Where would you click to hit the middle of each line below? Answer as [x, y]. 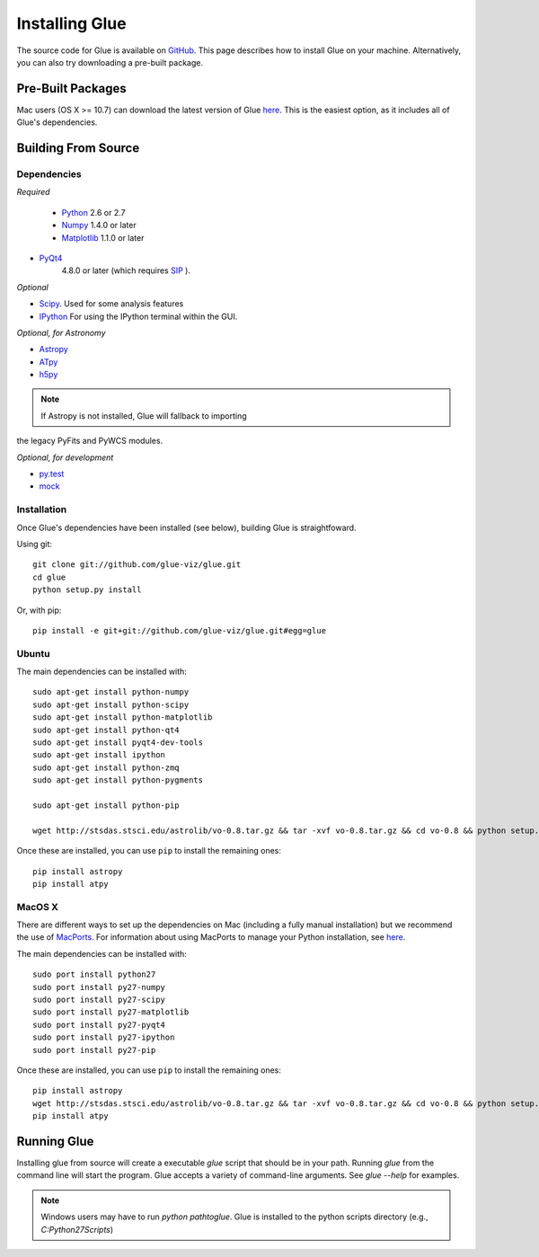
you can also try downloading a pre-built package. [110, 62]
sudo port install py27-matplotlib [111, 1012]
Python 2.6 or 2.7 [93, 212]
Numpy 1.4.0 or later [99, 226]
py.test [52, 474]
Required [33, 192]
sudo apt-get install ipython [99, 755]
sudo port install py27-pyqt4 [99, 1025]
